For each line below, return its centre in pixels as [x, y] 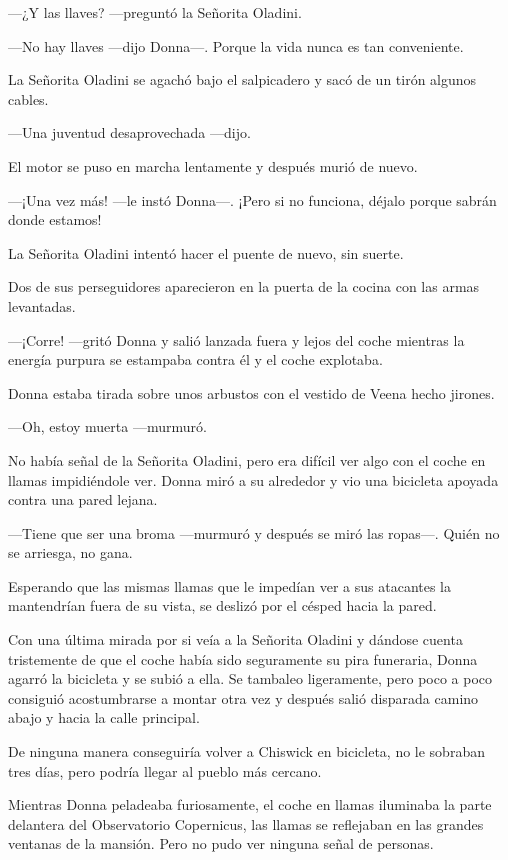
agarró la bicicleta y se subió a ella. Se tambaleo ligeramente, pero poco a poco [250, 678]
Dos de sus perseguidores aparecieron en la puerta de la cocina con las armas [244, 286]
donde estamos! [55, 219]
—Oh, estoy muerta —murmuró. [107, 426]
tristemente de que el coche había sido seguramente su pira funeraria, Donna [243, 658]
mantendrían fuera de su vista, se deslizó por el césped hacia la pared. [222, 605]
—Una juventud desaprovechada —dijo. [129, 132]
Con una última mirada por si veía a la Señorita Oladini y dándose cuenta [235, 639]
